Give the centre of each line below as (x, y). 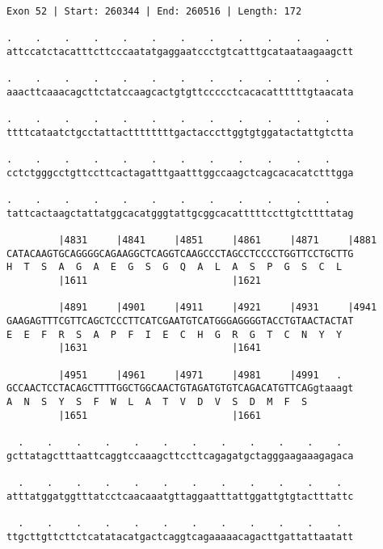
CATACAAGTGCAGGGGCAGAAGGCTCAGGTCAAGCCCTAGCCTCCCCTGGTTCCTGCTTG (180, 253)
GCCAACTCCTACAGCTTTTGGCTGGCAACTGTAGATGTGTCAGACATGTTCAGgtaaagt (180, 389)
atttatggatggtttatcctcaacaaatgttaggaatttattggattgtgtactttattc (180, 496)
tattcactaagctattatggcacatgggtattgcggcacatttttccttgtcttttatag (180, 213)
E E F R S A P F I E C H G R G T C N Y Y (175, 334)
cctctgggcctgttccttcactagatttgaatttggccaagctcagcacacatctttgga (180, 173)
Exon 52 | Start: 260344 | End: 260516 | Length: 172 (154, 11)
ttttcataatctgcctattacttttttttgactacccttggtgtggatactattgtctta (180, 132)
